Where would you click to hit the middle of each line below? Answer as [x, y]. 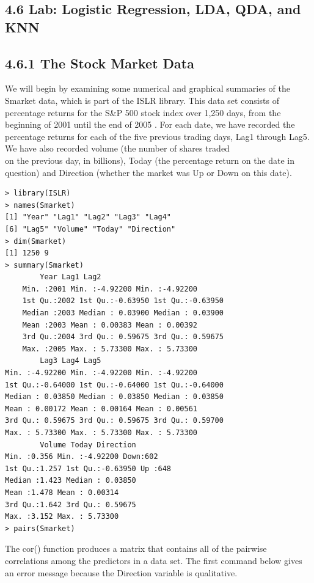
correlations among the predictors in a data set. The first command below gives [154, 560]
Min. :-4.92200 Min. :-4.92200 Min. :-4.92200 [101, 373]
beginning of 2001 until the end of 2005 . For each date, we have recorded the [150, 124]
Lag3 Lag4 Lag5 [71, 361]
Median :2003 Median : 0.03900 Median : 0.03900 [123, 313]
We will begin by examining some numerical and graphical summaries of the [148, 88]
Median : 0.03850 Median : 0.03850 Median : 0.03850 [114, 397]
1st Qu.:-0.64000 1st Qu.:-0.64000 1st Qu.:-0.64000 [114, 385]
